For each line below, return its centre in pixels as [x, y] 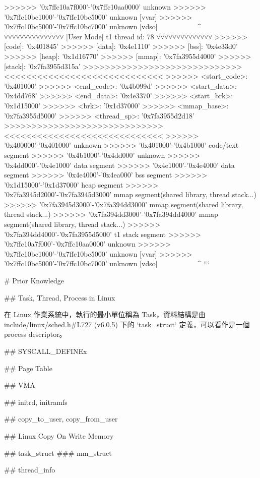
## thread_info [30, 470]
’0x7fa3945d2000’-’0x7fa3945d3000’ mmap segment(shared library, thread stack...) [130, 194]
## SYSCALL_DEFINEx [46, 351]
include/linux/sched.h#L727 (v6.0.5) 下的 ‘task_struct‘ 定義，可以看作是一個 [127, 324]
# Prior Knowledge [34, 281]
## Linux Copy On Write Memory [59, 435]
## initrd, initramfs [36, 402]
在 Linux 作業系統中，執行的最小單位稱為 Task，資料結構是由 [105, 314]
